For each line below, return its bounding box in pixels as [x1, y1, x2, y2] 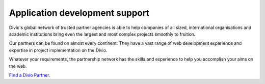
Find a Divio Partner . [9, 72, 51, 78]
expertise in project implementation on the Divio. [9, 47, 107, 53]
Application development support [9, 7, 150, 18]
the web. [9, 63, 27, 69]
